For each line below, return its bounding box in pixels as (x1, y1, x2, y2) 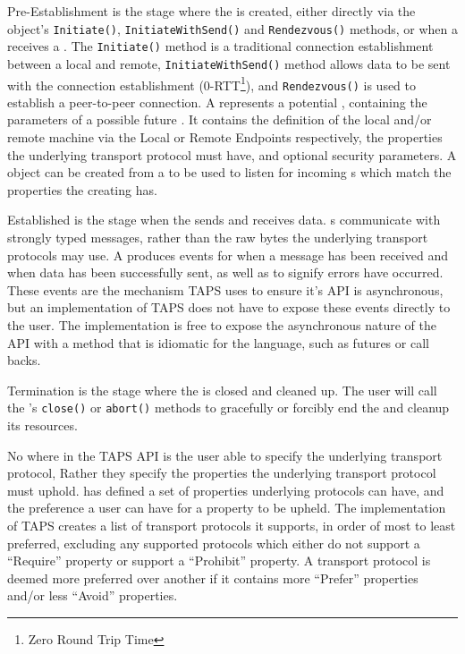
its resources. (7, 416, 78, 435)
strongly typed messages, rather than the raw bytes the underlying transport (7, 228, 428, 247)
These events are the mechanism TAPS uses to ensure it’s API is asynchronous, (7, 280, 444, 299)
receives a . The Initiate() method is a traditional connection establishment (7, 37, 434, 55)
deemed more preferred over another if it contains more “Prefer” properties (7, 568, 418, 587)
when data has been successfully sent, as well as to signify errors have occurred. (7, 263, 444, 282)
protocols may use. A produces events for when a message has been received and (7, 245, 448, 264)
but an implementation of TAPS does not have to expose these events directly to (7, 298, 451, 317)
